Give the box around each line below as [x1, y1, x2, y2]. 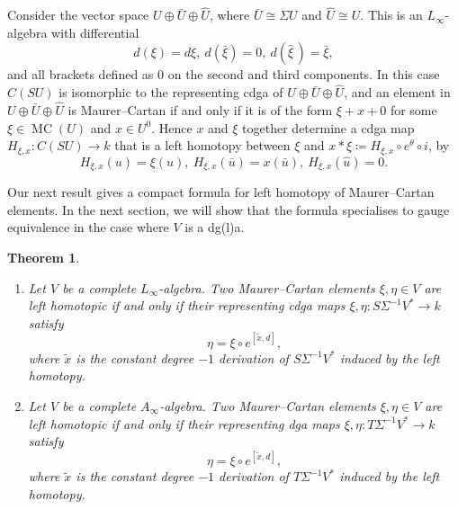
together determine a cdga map [242, 118, 415, 137]
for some [390, 101, 437, 120]
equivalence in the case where [7, 218, 169, 237]
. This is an [360, 5, 423, 24]
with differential [51, 22, 139, 41]
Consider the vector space [7, 5, 149, 24]
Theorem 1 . [7, 247, 80, 266]
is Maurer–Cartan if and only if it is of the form [67, 101, 333, 120]
